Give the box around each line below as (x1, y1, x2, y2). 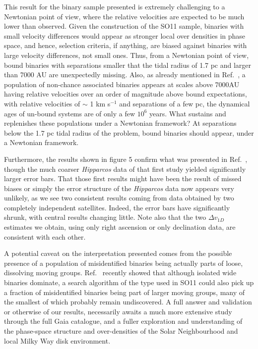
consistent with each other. (4, 231, 86, 242)
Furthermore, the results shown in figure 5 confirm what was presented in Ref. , (4, 153, 248, 164)
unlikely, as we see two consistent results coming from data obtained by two (4, 193, 234, 203)
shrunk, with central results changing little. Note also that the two (4, 212, 206, 222)
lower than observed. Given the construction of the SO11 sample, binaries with (4, 21, 244, 31)
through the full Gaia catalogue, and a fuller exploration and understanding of (4, 316, 243, 326)
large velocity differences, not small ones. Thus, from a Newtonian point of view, (4, 50, 249, 60)
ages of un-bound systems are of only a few (4, 108, 135, 118)
